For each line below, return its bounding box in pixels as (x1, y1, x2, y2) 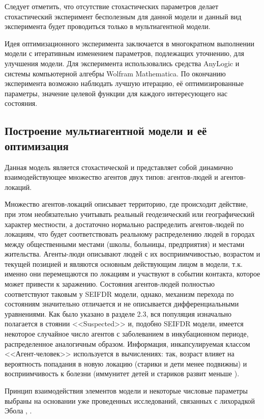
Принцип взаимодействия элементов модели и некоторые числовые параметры (5, 385, 248, 396)
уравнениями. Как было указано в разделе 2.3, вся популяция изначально (5, 308, 232, 319)
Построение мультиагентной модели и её (5, 123, 207, 138)
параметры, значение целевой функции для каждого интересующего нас (5, 88, 227, 98)
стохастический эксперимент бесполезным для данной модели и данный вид (5, 11, 242, 21)
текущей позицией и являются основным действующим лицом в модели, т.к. (5, 258, 243, 269)
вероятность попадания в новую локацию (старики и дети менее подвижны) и (5, 358, 247, 369)
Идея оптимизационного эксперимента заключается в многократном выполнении (5, 38, 254, 48)
